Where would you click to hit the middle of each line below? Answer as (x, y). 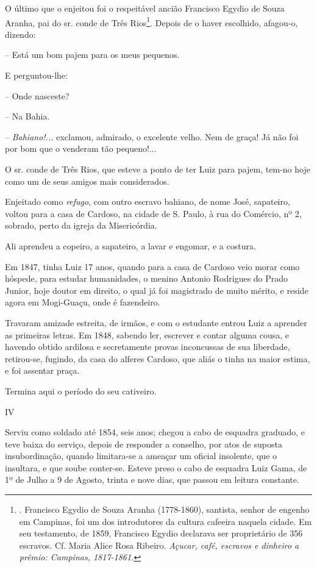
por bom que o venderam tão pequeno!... (81, 148)
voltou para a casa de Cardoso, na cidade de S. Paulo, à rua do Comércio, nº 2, (153, 213)
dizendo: (20, 34)
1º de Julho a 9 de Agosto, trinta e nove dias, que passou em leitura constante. (152, 480)
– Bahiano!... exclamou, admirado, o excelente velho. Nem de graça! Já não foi (152, 136)
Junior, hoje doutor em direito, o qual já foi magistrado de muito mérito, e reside (157, 290)
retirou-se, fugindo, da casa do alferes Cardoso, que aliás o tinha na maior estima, (158, 358)
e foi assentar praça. (42, 370)
